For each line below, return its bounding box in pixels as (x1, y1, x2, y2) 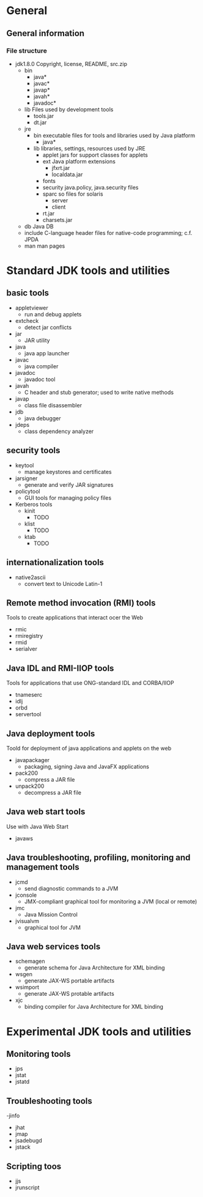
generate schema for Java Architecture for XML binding (24, 964, 165, 971)
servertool (15, 711, 42, 718)
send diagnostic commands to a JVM (24, 884, 119, 892)
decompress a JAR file (24, 788, 81, 796)
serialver (15, 645, 38, 653)
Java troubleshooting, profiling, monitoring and (6, 853, 191, 863)
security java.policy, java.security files (42, 183, 139, 191)
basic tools (6, 288, 50, 298)
